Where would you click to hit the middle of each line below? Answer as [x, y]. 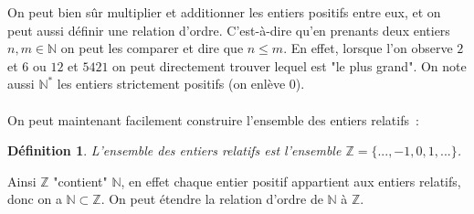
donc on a [35, 199]
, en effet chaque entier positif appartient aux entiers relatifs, [291, 181]
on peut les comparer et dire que [152, 48]
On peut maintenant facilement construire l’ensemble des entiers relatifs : [213, 119]
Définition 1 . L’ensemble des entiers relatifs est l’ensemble [174, 150]
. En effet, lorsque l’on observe [368, 48]
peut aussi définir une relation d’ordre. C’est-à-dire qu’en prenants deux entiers [229, 30]
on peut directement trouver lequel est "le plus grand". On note [290, 65]
